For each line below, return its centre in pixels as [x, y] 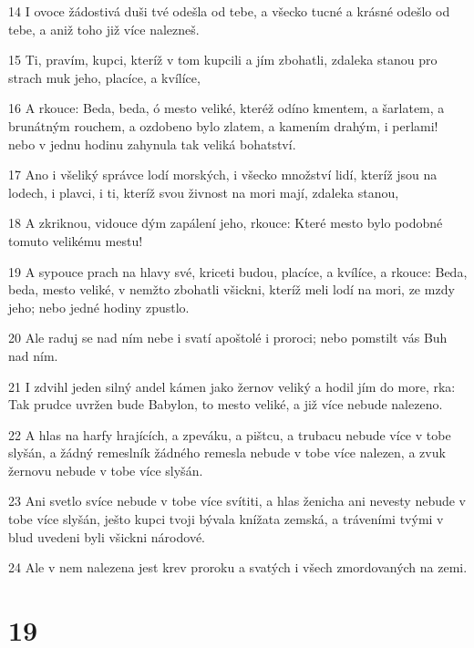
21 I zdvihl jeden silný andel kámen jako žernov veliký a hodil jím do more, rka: [232, 386]
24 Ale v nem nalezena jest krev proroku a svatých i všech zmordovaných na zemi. [238, 567]
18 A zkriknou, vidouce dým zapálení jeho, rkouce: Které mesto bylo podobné [226, 223]
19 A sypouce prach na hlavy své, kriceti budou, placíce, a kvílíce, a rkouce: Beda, [238, 271]
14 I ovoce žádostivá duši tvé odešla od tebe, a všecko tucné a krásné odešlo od [229, 11]
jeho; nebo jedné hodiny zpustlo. [99, 307]
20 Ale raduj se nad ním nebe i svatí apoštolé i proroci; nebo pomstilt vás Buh [228, 338]
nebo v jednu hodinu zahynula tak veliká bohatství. [152, 144]
